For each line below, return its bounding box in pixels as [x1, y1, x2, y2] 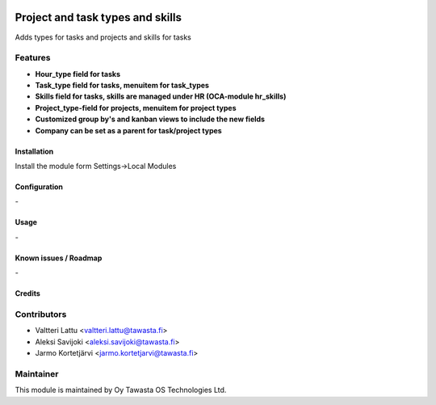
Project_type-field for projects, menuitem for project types [35, 103, 237, 112]
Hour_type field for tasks [35, 69, 121, 78]
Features [15, 53, 51, 64]
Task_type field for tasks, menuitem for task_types [35, 81, 210, 91]
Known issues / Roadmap [15, 253, 103, 263]
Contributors [15, 308, 67, 319]
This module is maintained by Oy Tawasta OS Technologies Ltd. [15, 385, 227, 395]
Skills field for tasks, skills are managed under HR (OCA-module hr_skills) [35, 91, 287, 101]
